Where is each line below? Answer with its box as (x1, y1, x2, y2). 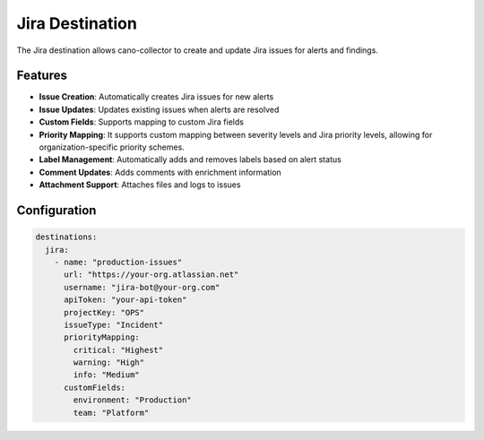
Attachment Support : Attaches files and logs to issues (39, 179, 241, 190)
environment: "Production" (73, 395, 192, 405)
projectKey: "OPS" (64, 307, 145, 317)
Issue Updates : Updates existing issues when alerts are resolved (39, 104, 280, 115)
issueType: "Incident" (64, 319, 164, 330)
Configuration (16, 203, 97, 218)
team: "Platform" (73, 408, 150, 418)
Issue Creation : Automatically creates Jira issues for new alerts (39, 91, 274, 102)
